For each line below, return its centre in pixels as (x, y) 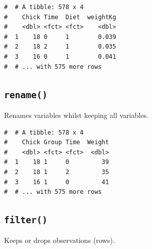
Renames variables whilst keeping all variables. (77, 115)
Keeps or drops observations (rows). (60, 240)
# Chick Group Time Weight (57, 142)
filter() (26, 220)
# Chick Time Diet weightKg (60, 17)
